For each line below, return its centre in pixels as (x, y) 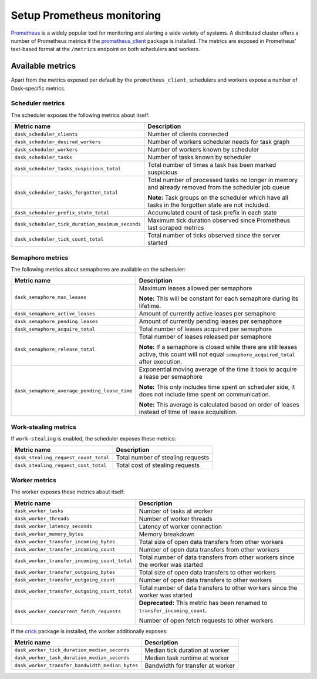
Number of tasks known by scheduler (200, 157)
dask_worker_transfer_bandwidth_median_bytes (76, 666)
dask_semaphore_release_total (55, 349)
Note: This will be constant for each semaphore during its (219, 298)
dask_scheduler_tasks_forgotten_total (66, 192)
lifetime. (150, 306)
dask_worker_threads (42, 519)
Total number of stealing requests (163, 458)
